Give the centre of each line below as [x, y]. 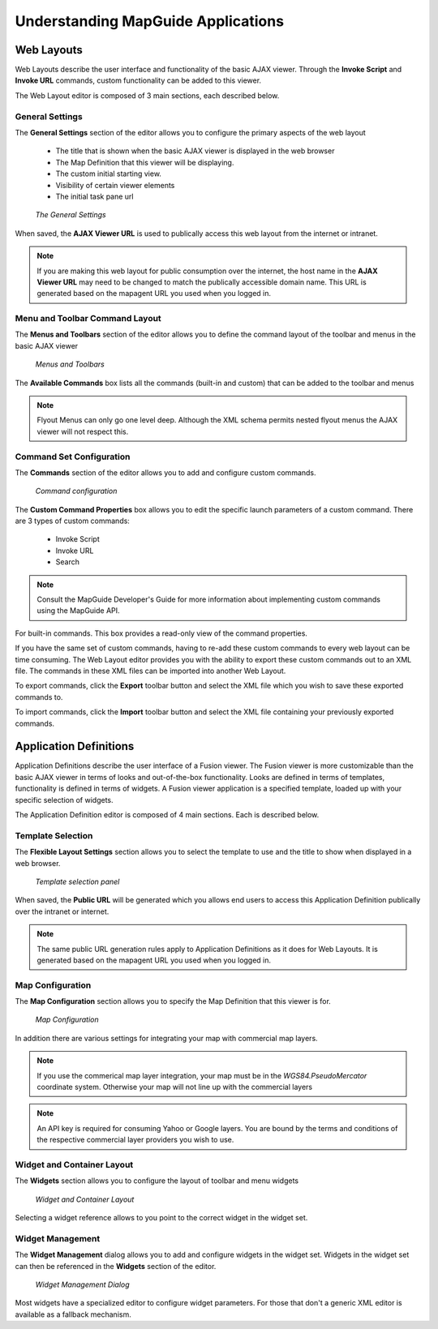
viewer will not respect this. [83, 431]
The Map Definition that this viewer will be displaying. [145, 162]
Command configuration [76, 491]
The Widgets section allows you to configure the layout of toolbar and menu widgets [157, 1181]
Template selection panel [77, 881]
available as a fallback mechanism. [73, 1314]
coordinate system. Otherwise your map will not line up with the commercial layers [174, 1087]
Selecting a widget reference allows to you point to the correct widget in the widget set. [161, 1218]
